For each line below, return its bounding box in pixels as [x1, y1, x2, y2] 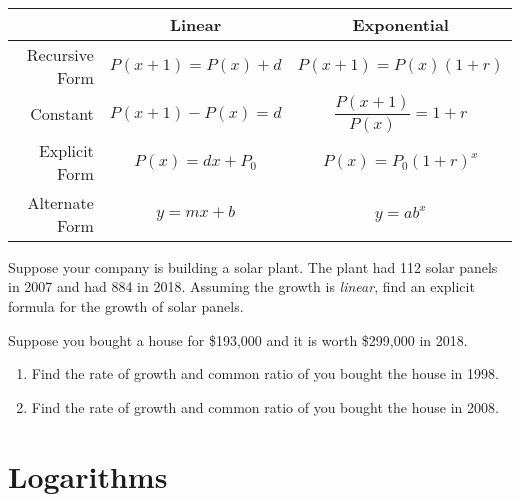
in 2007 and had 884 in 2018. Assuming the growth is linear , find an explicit [8, 276, 475, 297]
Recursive [26, 43, 94, 66]
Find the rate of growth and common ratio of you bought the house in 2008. [31, 396, 499, 417]
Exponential [352, 13, 449, 36]
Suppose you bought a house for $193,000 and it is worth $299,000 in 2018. [8, 329, 468, 350]
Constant [30, 102, 94, 126]
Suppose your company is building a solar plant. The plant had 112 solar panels [8, 256, 498, 277]
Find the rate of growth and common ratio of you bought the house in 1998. [31, 363, 499, 384]
